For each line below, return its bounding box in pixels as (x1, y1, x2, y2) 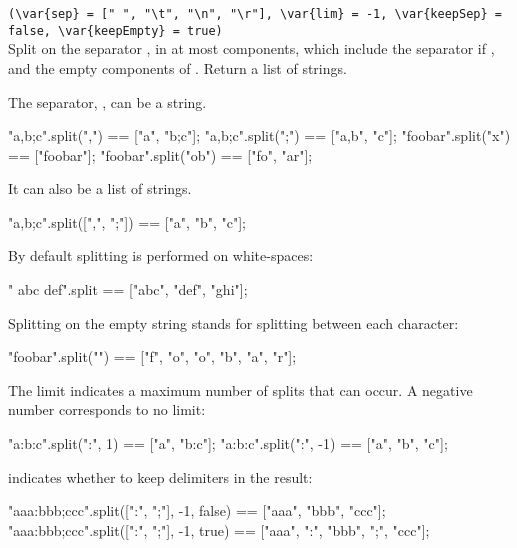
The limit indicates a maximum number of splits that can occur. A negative (8, 379, 473, 400)
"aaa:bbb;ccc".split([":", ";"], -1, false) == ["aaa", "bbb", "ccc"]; (8, 500, 386, 521)
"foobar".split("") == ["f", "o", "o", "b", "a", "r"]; (8, 346, 297, 367)
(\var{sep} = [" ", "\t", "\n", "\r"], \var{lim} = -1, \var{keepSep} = (8, 7, 502, 21)
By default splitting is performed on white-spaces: (8, 245, 314, 266)
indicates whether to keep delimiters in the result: (8, 466, 313, 487)
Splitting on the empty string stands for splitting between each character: (8, 312, 459, 333)
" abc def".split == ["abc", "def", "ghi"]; (8, 279, 248, 300)
